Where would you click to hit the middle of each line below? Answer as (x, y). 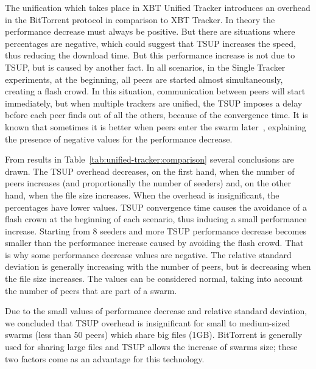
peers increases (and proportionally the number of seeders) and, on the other (148, 183)
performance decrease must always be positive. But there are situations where (150, 31)
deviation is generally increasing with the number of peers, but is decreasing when (158, 266)
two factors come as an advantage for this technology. (105, 358)
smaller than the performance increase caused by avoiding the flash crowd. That (154, 243)
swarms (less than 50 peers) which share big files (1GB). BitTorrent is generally (154, 335)
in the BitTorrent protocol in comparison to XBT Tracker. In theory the (140, 19)
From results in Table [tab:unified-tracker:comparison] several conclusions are (149, 159)
